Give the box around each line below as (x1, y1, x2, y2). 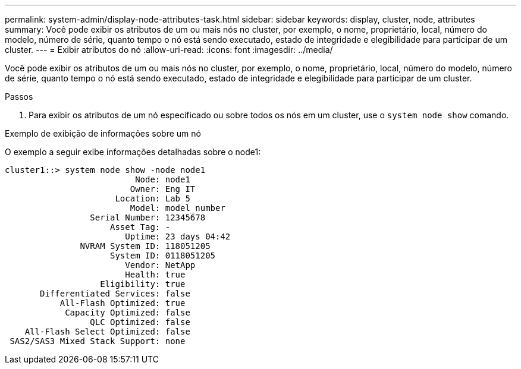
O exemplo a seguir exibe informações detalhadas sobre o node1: (5, 147, 261, 157)
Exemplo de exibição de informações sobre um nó (5, 128, 201, 138)
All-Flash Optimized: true (59, 298, 186, 308)
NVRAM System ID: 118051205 (80, 241, 211, 251)
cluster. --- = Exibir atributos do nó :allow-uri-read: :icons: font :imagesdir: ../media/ (5, 45, 333, 55)
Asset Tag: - (110, 222, 171, 232)
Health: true (125, 270, 186, 279)
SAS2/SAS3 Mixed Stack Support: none (10, 336, 186, 346)
